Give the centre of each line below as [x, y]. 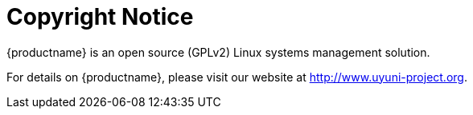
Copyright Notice [100, 17]
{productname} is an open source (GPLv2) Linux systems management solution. [218, 52]
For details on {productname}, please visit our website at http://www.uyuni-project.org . [237, 77]
